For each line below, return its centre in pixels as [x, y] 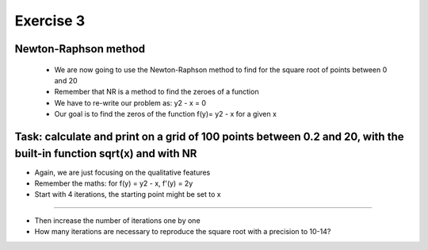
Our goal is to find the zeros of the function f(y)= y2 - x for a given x [166, 114]
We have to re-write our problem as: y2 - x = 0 [130, 102]
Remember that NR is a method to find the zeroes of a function [157, 92]
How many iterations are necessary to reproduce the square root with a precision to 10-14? [183, 232]
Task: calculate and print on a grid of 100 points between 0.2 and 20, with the [209, 136]
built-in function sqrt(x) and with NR [106, 154]
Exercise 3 [50, 21]
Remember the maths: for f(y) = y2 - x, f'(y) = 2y [114, 183]
